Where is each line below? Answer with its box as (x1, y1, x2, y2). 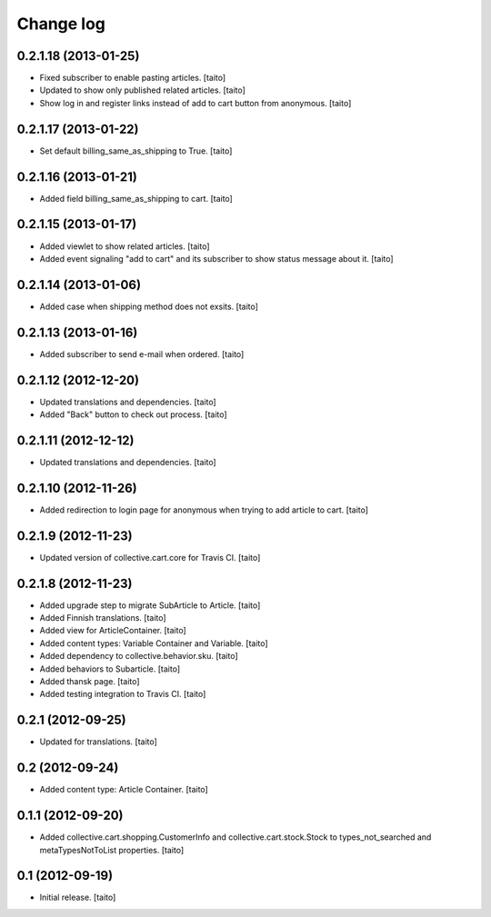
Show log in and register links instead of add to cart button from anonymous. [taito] (39, 97, 352, 108)
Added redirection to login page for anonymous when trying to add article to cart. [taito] (39, 504, 368, 515)
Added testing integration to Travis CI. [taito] (39, 689, 206, 700)
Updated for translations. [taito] (39, 736, 158, 747)
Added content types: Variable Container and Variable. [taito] (39, 637, 268, 649)
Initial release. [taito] (39, 892, 116, 903)
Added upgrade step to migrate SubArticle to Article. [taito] (39, 600, 261, 611)
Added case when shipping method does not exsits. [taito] (39, 301, 259, 312)
